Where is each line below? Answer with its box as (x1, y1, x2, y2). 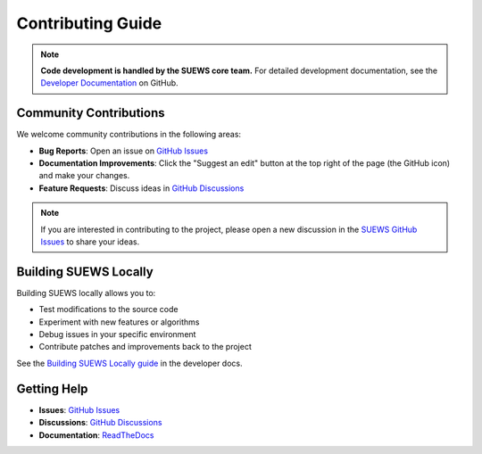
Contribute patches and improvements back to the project (38, 342, 252, 352)
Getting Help (16, 381, 88, 396)
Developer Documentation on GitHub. (40, 78, 179, 88)
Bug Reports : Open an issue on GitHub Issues (38, 145, 209, 156)
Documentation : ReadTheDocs (38, 429, 154, 441)
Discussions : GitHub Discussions (38, 417, 162, 428)
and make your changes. (38, 170, 130, 181)
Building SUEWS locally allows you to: (16, 287, 156, 298)
